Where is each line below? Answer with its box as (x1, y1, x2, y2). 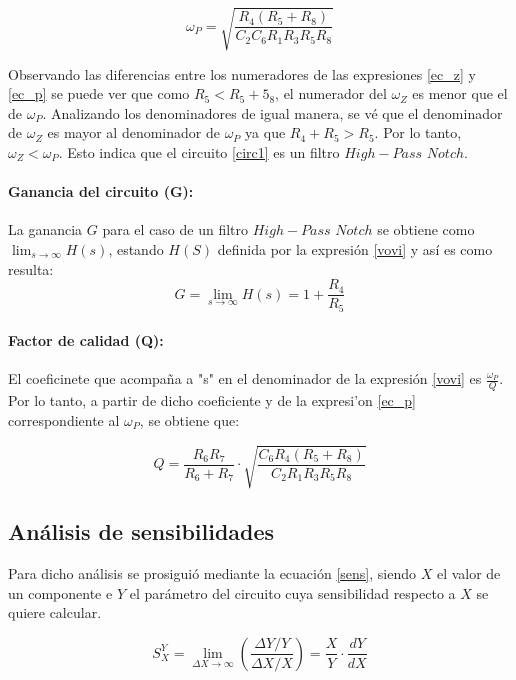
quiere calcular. (8, 602, 102, 623)
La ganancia (8, 219, 83, 240)
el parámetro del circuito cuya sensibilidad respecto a (129, 582, 456, 603)
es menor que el (412, 83, 508, 104)
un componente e (8, 582, 113, 603)
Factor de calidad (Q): (8, 330, 164, 351)
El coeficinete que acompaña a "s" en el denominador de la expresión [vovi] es (8, 368, 482, 389)
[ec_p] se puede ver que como (8, 83, 190, 104)
